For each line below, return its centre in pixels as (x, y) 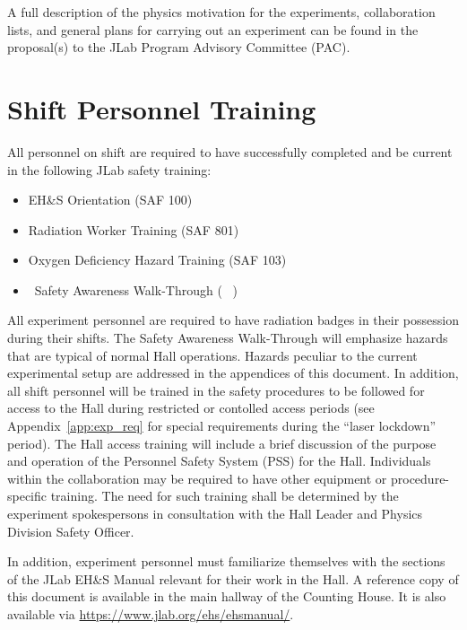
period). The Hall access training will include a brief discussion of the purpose (222, 443)
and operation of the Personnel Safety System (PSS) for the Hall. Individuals (219, 461)
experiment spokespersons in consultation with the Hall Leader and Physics (215, 513)
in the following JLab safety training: (109, 169)
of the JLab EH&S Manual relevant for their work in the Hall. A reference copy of (233, 578)
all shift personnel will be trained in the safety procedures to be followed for (216, 390)
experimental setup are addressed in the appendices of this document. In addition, (233, 373)
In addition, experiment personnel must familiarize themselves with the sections (226, 561)
